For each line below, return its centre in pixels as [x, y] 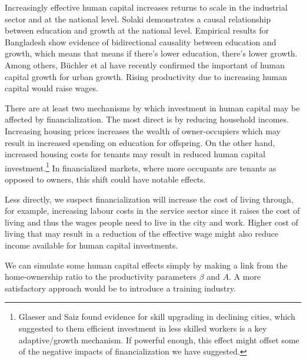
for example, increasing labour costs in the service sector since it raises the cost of [152, 211]
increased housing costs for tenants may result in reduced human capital [135, 154]
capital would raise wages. [51, 88]
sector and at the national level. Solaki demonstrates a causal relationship [138, 19]
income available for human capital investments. [92, 245]
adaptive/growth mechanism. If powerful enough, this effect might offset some [159, 340]
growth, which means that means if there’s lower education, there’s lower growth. [151, 53]
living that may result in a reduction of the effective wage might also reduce [142, 234]
